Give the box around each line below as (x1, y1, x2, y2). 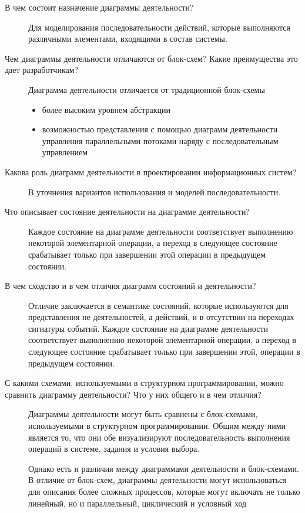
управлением (42, 146, 88, 158)
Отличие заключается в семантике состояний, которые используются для (28, 299, 289, 311)
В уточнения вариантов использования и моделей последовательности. (28, 185, 281, 198)
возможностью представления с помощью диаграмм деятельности (42, 123, 278, 135)
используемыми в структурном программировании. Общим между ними (28, 419, 286, 432)
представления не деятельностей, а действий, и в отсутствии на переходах (28, 311, 294, 323)
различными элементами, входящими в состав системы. (28, 32, 227, 45)
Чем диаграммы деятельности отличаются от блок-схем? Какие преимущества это (5, 52, 298, 64)
